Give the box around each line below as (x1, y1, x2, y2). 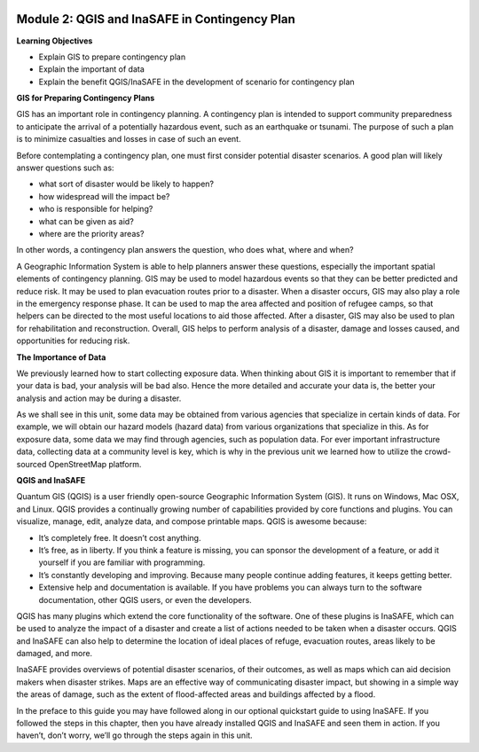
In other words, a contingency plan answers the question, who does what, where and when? (16, 245, 354, 255)
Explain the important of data (38, 64, 145, 74)
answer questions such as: (16, 162, 114, 173)
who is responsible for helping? (38, 204, 153, 215)
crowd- (424, 446, 452, 457)
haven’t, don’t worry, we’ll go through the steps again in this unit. (16, 730, 253, 740)
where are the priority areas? (38, 228, 145, 239)
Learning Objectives (16, 35, 93, 46)
